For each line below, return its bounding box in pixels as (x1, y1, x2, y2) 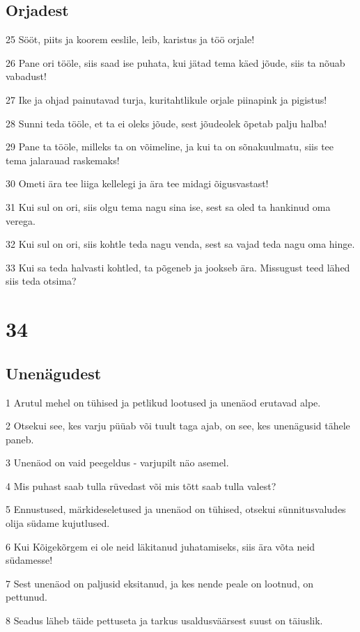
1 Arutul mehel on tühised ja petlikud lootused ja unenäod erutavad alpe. (6, 395, 321, 409)
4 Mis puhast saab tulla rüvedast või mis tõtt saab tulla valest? (6, 478, 276, 493)
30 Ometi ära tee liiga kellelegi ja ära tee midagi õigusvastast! (6, 176, 269, 191)
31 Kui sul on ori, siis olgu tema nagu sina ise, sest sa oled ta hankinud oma (6, 199, 331, 214)
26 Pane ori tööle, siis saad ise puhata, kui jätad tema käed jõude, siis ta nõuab (6, 55, 345, 70)
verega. (6, 213, 36, 228)
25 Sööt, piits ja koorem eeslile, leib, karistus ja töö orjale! (6, 32, 255, 47)
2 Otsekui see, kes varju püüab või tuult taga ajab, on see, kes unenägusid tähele (6, 418, 350, 433)
